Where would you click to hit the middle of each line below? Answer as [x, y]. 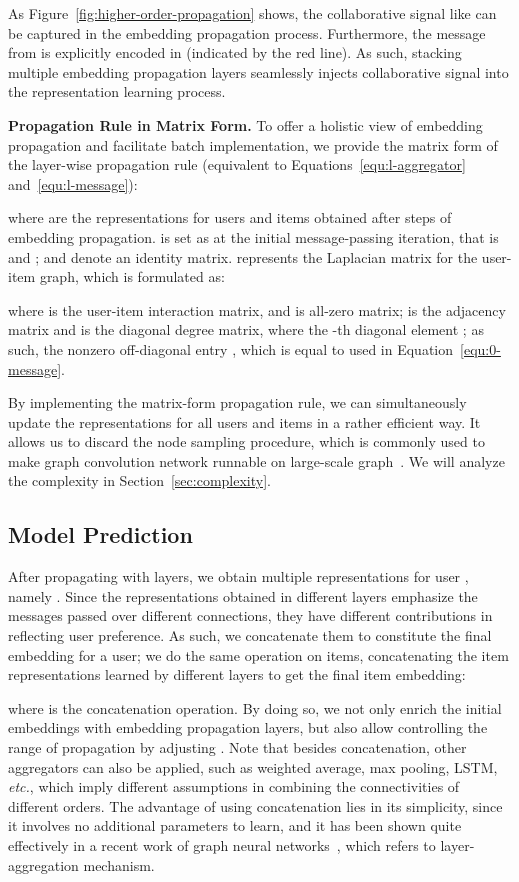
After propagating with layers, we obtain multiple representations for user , [238, 576]
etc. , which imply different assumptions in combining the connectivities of [234, 786]
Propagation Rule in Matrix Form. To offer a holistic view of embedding [245, 124]
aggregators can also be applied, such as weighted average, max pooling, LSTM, [253, 766]
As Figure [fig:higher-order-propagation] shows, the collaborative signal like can [252, 13]
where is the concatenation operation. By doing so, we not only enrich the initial [255, 707]
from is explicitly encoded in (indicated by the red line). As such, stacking [235, 52]
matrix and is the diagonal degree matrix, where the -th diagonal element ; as [246, 329]
